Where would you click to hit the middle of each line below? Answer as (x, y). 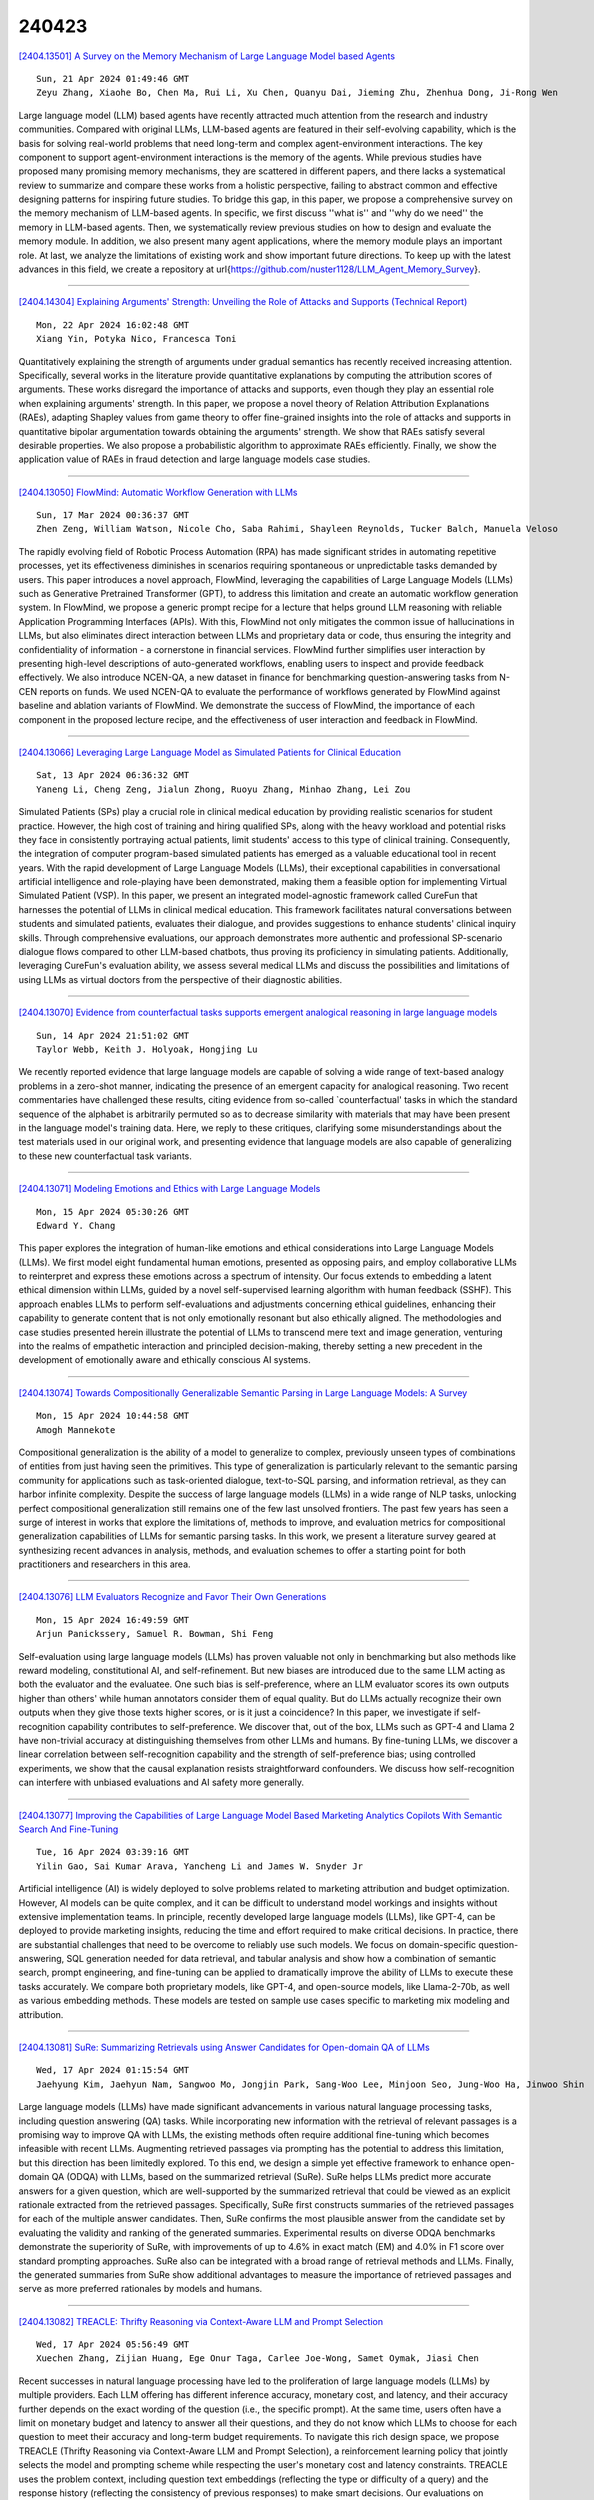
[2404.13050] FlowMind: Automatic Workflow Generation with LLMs (158, 492)
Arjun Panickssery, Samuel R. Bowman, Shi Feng (155, 1634)
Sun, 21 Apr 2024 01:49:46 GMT (113, 78)
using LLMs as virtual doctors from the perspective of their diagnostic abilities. (180, 979)
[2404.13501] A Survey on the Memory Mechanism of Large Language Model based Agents (206, 56)
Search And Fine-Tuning (68, 1829)
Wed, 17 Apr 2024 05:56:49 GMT (113, 2344)
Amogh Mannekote (76, 1429)
